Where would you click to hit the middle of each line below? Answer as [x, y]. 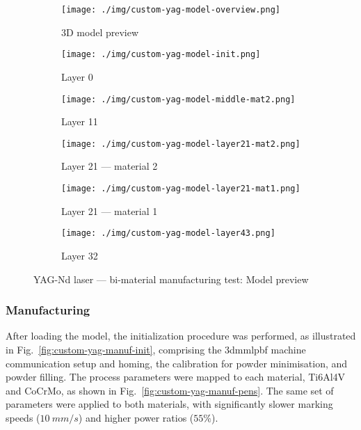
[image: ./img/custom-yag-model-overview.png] [171, 10]
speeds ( [23, 417]
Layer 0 [77, 76]
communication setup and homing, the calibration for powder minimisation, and [177, 363]
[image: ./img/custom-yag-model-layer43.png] [168, 233]
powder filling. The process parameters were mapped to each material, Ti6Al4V [176, 377]
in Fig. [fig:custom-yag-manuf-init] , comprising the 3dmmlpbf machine [156, 349]
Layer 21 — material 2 [110, 166]
